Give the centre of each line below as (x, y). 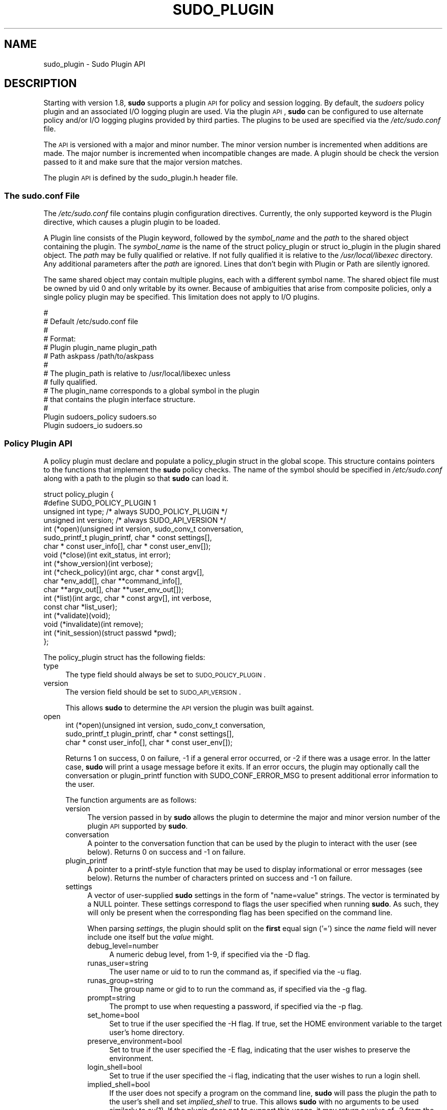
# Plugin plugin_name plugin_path (100, 348)
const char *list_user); (80, 606)
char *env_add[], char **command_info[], (113, 580)
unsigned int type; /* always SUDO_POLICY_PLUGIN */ (136, 511)
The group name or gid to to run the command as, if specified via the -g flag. (238, 989)
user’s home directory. (147, 1032)
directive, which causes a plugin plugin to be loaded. (132, 222)
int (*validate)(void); (77, 615)
